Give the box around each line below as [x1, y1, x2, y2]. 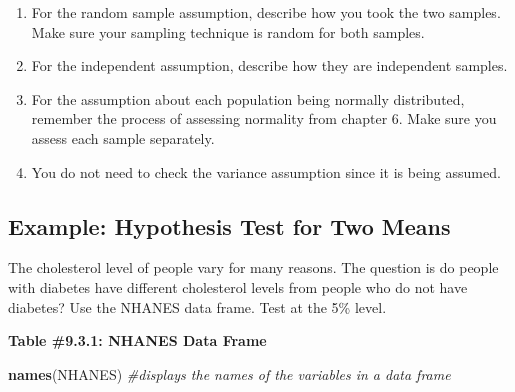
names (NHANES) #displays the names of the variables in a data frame [8, 363, 451, 384]
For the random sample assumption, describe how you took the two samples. [31, 2, 501, 22]
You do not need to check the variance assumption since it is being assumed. [31, 161, 501, 182]
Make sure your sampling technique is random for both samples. [31, 21, 425, 42]
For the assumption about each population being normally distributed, [31, 88, 465, 109]
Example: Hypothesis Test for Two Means [8, 210, 451, 241]
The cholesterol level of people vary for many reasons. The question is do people [8, 257, 499, 278]
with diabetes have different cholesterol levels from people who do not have [8, 276, 468, 297]
